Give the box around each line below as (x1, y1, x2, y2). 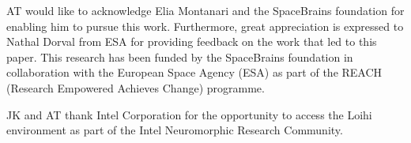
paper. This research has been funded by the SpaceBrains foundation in (6, 48, 353, 65)
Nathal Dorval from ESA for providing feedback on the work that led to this (6, 33, 377, 50)
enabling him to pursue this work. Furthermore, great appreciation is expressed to (6, 17, 404, 34)
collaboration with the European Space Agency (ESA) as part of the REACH (6, 64, 383, 81)
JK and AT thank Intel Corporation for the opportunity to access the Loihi (6, 106, 372, 122)
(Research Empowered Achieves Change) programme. (6, 79, 265, 96)
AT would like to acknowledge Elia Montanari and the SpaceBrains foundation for (6, 2, 405, 18)
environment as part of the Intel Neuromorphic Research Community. (6, 122, 343, 138)
